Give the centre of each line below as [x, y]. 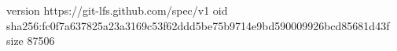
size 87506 [31, 41]
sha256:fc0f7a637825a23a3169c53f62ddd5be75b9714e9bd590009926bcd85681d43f [198, 25]
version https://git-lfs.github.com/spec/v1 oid [117, 10]
